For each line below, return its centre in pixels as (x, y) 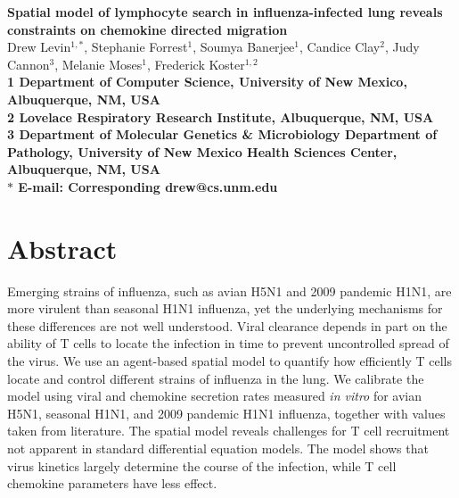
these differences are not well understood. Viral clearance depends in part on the (227, 325)
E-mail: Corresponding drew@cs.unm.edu (148, 186)
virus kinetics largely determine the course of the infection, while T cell (202, 465)
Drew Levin (39, 47)
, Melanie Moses (98, 64)
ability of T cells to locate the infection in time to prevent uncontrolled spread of (228, 343)
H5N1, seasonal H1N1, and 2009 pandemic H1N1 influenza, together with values (226, 413)
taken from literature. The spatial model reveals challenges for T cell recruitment (229, 431)
